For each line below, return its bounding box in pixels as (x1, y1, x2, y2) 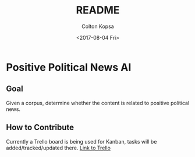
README (76, 4, 120, 17)
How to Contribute (6, 123, 75, 132)
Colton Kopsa (81, 23, 115, 30)
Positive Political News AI (6, 61, 132, 74)
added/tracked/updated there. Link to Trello (6, 144, 111, 151)
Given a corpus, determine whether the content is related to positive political (6, 99, 190, 106)
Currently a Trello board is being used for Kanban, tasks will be (6, 138, 157, 145)
